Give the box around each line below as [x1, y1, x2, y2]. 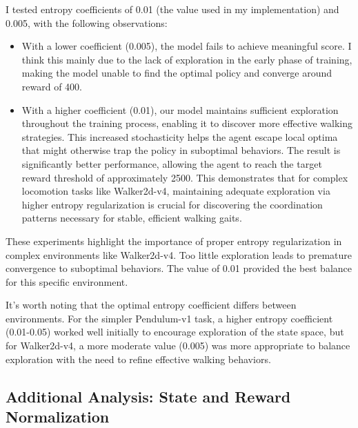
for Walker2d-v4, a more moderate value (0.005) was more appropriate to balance [6, 338, 350, 353]
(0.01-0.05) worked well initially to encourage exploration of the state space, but [6, 324, 344, 339]
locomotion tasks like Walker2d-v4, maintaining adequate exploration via [21, 184, 330, 198]
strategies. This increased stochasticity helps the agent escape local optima [21, 129, 338, 144]
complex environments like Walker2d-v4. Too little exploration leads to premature [6, 247, 352, 262]
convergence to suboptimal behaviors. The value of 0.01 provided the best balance [6, 261, 352, 275]
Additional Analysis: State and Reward [6, 385, 291, 407]
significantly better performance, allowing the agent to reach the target [21, 156, 322, 171]
